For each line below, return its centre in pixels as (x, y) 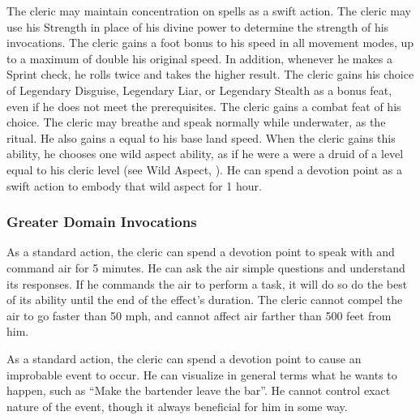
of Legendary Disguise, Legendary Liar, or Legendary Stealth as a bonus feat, (199, 90)
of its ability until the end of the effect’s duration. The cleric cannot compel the (205, 300)
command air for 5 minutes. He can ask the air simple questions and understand (206, 267)
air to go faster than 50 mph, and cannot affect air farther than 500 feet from (199, 315)
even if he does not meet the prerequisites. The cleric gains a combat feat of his (204, 106)
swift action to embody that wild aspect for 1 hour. (134, 185)
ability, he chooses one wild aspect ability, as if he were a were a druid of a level (205, 154)
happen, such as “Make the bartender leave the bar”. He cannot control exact (199, 390)
